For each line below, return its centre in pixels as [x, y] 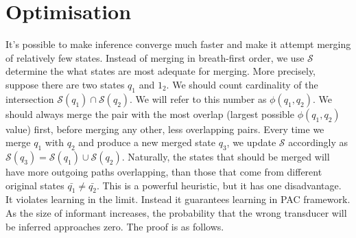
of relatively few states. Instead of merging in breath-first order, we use [155, 57]
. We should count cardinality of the [242, 84]
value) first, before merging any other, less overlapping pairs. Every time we [165, 129]
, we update [251, 142]
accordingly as [318, 142]
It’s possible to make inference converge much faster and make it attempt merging [178, 44]
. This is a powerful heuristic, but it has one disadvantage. [219, 185]
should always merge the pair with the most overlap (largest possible [150, 114]
